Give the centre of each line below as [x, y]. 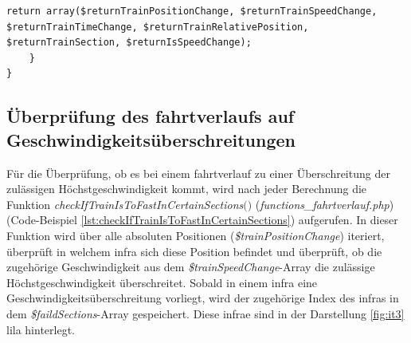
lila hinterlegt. [41, 329]
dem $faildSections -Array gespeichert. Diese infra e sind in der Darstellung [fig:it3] [205, 313]
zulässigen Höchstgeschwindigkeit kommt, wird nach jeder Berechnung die [187, 189]
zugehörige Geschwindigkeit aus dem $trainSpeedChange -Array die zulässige [191, 267]
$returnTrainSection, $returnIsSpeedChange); [129, 43]
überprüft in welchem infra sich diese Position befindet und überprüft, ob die [194, 251]
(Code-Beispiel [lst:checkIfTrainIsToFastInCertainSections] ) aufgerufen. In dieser [202, 220]
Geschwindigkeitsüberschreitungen [151, 139]
